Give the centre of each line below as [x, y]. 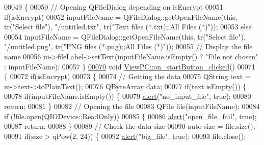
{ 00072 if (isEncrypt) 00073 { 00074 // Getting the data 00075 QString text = [127, 76]
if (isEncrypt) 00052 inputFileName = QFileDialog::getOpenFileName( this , [121, 16]
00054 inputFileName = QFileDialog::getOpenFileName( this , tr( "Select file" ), [125, 36]
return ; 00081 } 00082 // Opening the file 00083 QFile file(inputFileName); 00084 [132, 106]
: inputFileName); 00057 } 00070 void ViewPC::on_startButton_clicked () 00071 [130, 66]
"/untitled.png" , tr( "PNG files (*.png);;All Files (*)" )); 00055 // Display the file [128, 46]
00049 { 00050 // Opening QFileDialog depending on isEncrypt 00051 [114, 7]
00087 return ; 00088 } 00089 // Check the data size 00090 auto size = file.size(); [130, 126]
